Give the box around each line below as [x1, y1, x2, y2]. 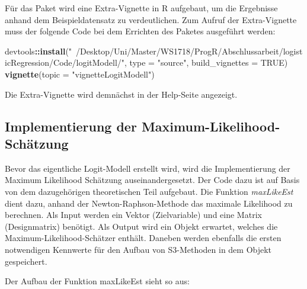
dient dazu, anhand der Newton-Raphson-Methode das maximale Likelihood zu [5, 197, 293, 209]
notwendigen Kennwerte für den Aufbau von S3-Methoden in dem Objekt [5, 243, 272, 255]
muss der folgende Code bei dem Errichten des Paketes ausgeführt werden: [5, 25, 276, 37]
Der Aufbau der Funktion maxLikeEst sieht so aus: [5, 275, 190, 287]
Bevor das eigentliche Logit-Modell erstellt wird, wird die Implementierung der [5, 162, 290, 174]
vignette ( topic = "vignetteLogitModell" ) [5, 68, 155, 80]
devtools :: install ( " [5, 44, 72, 57]
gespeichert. [5, 255, 47, 267]
